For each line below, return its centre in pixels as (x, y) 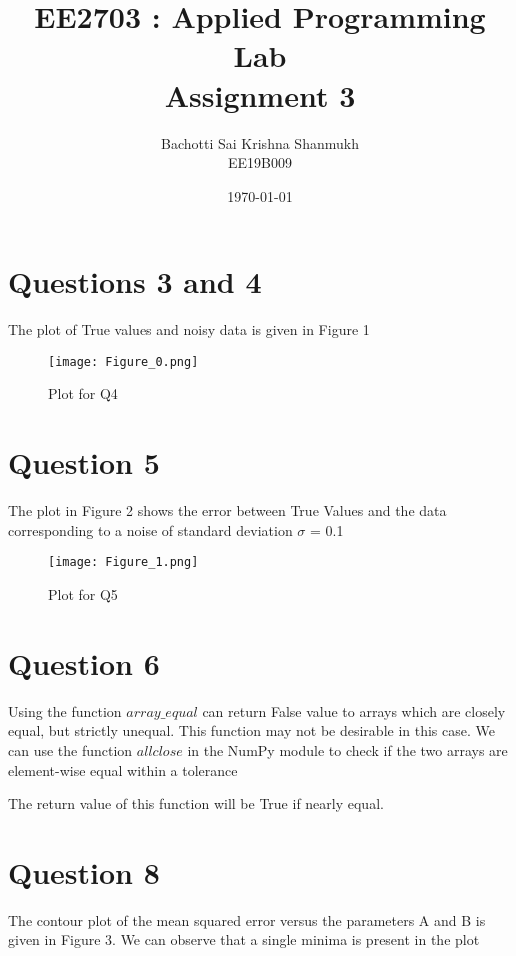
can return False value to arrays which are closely (354, 710)
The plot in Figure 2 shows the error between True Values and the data (227, 510)
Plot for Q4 (83, 393)
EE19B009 (260, 162)
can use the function (70, 749)
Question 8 (84, 871)
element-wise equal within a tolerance (123, 769)
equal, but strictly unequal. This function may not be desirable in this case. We (251, 730)
